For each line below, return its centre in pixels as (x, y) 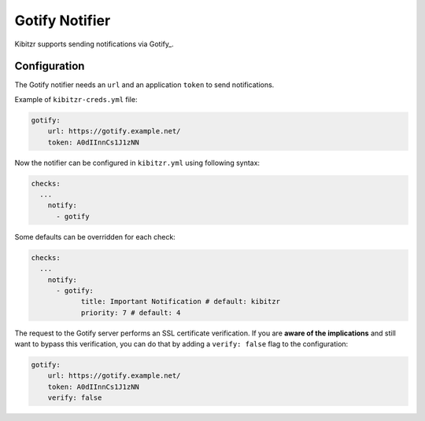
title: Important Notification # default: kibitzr (181, 302)
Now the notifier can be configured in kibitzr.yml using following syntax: (137, 163)
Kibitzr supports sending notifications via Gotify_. (94, 44)
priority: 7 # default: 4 (131, 313)
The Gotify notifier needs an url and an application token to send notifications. (144, 85)
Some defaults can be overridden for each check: (95, 236)
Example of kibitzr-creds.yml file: (76, 99)
